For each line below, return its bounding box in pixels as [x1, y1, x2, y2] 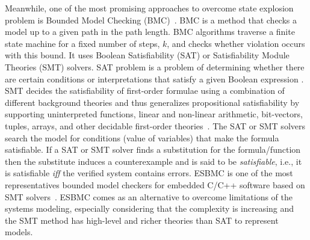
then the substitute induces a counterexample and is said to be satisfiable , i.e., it [5, 155, 302, 167]
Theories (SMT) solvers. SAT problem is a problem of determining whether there [5, 60, 305, 73]
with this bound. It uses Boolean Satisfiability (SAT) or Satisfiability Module [5, 49, 290, 61]
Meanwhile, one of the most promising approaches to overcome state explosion [5, 2, 294, 14]
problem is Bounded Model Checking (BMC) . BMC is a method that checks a [5, 13, 297, 26]
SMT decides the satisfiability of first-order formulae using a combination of [5, 84, 285, 97]
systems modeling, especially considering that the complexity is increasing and [5, 202, 294, 215]
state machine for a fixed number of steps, [5, 37, 160, 49]
